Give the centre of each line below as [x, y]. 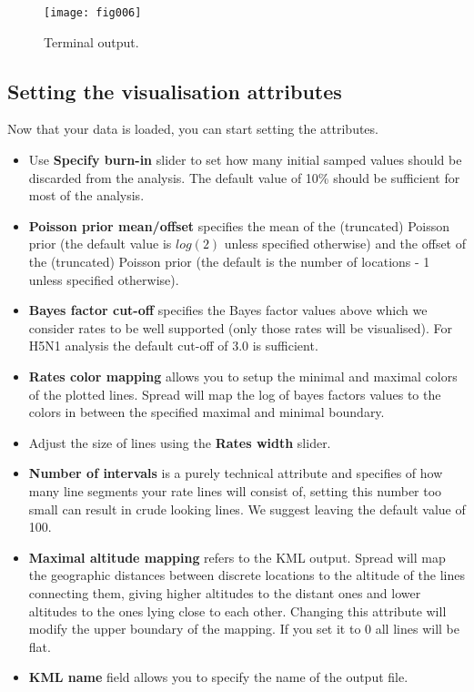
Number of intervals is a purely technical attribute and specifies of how [236, 473]
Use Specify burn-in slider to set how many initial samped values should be [245, 160]
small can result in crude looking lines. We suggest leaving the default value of [247, 509]
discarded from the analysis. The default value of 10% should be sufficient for [244, 177]
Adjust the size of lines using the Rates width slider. [180, 442]
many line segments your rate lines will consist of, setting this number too [235, 490]
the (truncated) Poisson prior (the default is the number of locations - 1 [229, 262]
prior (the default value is [100, 244]
